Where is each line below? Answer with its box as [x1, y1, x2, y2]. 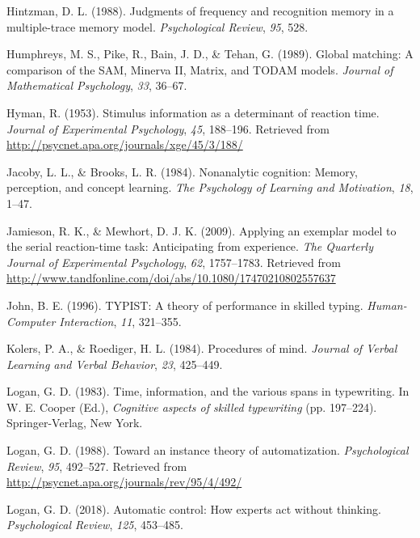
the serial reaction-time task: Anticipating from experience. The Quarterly [6, 238, 373, 255]
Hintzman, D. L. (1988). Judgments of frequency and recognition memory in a [6, 2, 394, 19]
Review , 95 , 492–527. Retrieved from [6, 457, 187, 474]
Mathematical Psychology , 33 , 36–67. [6, 77, 187, 94]
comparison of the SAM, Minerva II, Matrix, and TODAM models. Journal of [6, 61, 393, 78]
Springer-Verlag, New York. [6, 414, 143, 431]
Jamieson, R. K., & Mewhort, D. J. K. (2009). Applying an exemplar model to [6, 222, 397, 239]
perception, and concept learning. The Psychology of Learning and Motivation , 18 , [6, 179, 414, 196]
